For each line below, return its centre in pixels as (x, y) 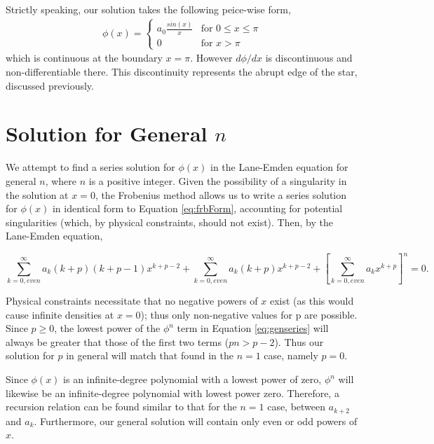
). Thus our (299, 341)
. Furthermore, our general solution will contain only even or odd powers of (196, 421)
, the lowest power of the (107, 328)
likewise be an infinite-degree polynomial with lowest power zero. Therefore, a (172, 393)
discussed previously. (50, 85)
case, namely (291, 355)
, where (61, 180)
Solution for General (107, 133)
